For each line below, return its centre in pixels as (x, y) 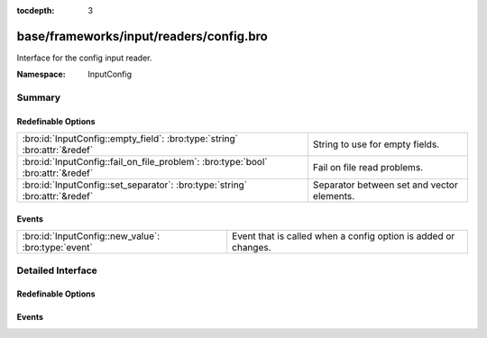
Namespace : (41, 74)
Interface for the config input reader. (84, 58)
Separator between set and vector (386, 185)
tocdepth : (36, 10)
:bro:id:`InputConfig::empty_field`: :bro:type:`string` (130, 139)
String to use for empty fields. (376, 144)
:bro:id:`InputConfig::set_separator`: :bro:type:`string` (135, 185)
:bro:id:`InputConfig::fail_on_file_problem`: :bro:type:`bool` (145, 162)
